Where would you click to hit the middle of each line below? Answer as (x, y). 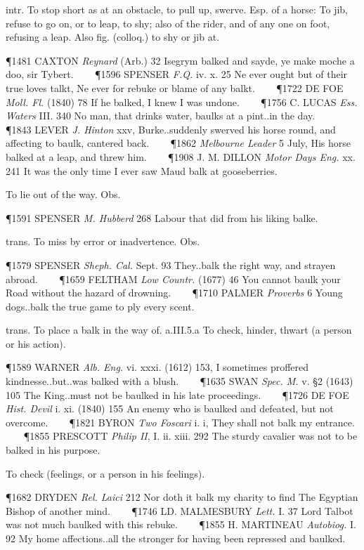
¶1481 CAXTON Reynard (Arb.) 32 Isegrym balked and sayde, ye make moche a (180, 60)
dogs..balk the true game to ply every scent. (100, 306)
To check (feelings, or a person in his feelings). (105, 473)
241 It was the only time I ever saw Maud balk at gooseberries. (142, 170)
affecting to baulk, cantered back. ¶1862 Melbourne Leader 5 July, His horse (178, 143)
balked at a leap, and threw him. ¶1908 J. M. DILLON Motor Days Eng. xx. (181, 156)
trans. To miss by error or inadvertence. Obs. (103, 241)
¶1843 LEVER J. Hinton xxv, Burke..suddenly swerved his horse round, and (171, 129)
